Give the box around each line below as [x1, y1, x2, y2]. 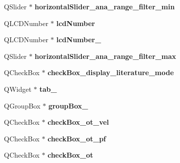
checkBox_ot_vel [47, 117, 109, 127]
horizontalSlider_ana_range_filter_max [35, 51, 177, 61]
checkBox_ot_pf [47, 133, 106, 143]
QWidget [4, 83, 32, 94]
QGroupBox [4, 100, 40, 110]
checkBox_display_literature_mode [47, 67, 174, 78]
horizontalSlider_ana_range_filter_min [35, 1, 175, 11]
